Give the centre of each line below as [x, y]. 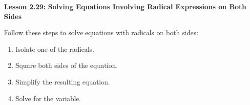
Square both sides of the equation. [67, 65]
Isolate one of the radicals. [55, 49]
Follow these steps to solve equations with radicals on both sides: [101, 32]
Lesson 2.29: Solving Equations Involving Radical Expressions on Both [125, 6]
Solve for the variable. [48, 98]
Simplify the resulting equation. [63, 81]
